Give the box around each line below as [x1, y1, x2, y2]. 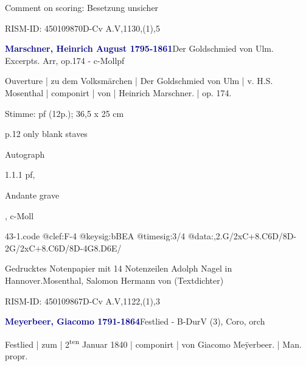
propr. [5, 349, 28, 362]
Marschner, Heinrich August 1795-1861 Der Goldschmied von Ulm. [5, 42, 274, 55]
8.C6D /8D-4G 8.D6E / [41, 241, 122, 254]
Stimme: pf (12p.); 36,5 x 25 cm [5, 107, 124, 119]
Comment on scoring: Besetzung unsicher [5, 1, 159, 13]
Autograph [5, 147, 45, 160]
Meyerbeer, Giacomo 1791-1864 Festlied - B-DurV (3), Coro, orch [5, 315, 265, 328]
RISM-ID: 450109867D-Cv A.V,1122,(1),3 [5, 294, 160, 307]
